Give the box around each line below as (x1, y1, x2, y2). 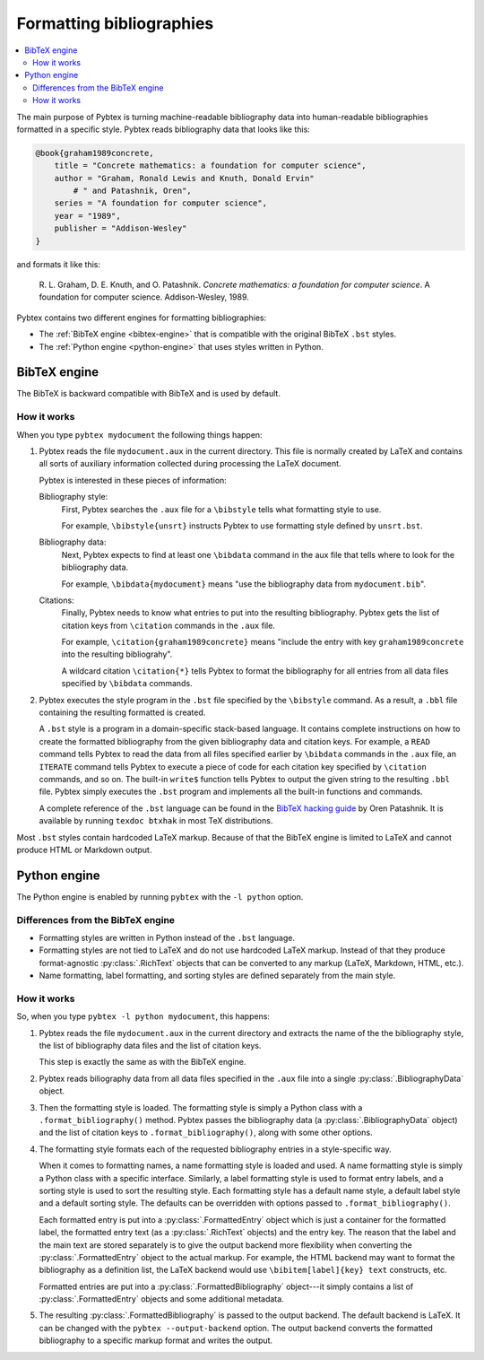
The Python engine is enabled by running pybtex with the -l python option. (16, 891, 304, 902)
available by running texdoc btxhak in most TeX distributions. (39, 815, 273, 826)
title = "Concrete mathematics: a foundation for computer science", (54, 161, 367, 170)
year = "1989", (54, 211, 121, 221)
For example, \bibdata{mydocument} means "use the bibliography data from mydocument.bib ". (61, 579, 426, 589)
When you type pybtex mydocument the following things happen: (16, 429, 264, 440)
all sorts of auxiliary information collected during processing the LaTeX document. (39, 458, 341, 469)
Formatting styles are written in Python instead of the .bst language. (39, 932, 296, 943)
